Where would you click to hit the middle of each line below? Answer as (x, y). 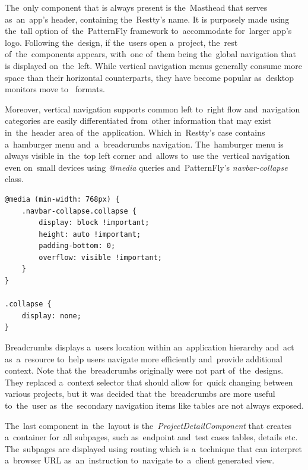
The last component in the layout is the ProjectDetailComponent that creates (148, 425)
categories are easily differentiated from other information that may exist (138, 120)
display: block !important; (94, 223)
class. (15, 179)
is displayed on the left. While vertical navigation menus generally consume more (153, 65)
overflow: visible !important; (100, 257)
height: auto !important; (90, 234)
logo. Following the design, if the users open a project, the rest (121, 42)
